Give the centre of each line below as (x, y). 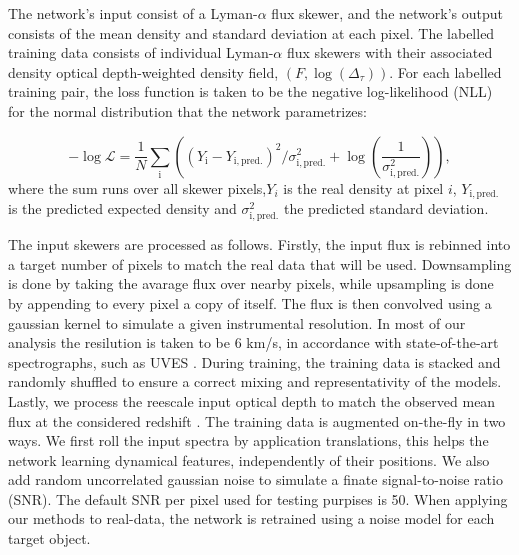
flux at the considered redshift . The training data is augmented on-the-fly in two (257, 420)
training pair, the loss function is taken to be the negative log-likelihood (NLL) (250, 91)
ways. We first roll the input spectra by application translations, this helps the (248, 440)
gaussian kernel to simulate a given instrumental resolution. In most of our (237, 322)
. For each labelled (445, 71)
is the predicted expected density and (122, 208)
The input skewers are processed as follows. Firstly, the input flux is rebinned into (259, 244)
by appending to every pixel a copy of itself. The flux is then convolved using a (250, 302)
